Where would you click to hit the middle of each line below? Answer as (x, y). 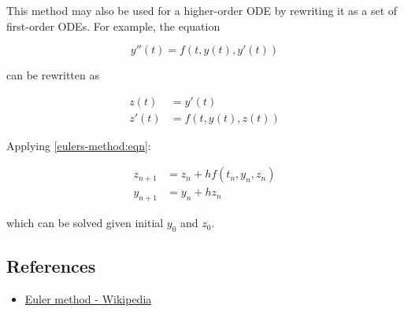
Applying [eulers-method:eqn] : (79, 145)
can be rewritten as (53, 75)
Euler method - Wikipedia (88, 299)
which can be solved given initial (85, 223)
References (51, 266)
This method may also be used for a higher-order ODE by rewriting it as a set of (202, 10)
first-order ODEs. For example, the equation (113, 26)
